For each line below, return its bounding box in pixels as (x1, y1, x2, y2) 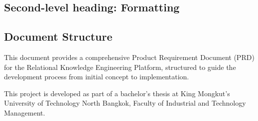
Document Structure (4, 29, 113, 44)
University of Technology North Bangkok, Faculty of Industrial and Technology (4, 98, 246, 108)
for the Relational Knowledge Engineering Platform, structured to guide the (4, 61, 236, 72)
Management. (4, 107, 45, 118)
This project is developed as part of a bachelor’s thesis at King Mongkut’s (4, 88, 230, 98)
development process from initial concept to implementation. (4, 71, 189, 82)
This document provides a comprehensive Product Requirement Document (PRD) (4, 52, 255, 62)
